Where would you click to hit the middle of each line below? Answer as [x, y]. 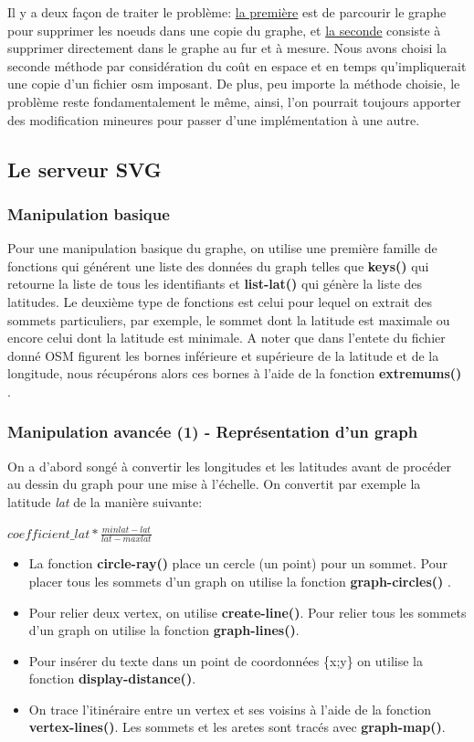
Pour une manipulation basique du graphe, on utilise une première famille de [222, 248]
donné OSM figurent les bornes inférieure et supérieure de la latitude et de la [223, 355]
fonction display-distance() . [112, 678]
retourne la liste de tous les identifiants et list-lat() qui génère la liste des [215, 284]
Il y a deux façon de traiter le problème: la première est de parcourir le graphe [227, 12]
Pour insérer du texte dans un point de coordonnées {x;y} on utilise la [226, 660]
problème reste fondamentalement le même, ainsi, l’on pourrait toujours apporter [234, 101]
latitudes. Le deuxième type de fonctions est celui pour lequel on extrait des [220, 301]
